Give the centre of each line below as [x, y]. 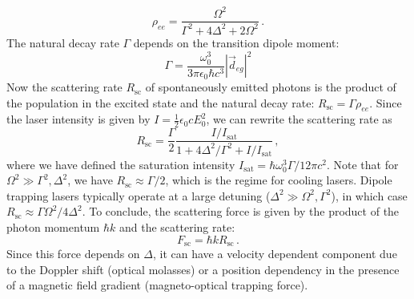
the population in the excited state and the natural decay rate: [161, 102]
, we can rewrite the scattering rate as [299, 119]
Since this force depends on [73, 254]
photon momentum [53, 227]
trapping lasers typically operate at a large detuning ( [139, 195]
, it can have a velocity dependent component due [275, 254]
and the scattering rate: [177, 227]
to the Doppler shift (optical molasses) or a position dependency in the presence [203, 269]
